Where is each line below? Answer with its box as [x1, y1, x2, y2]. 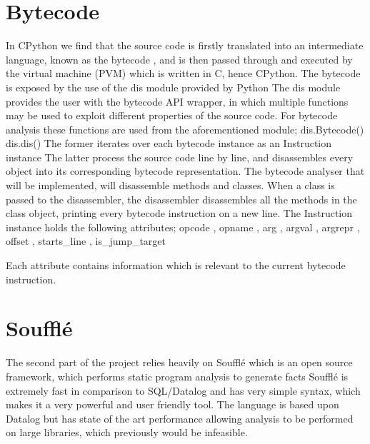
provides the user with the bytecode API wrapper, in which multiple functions [6, 94, 349, 109]
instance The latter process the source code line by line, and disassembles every [6, 149, 354, 164]
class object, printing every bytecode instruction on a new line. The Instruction [6, 206, 353, 221]
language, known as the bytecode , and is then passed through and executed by [6, 51, 353, 66]
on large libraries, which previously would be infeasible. [6, 425, 248, 440]
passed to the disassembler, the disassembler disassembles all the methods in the [6, 191, 357, 206]
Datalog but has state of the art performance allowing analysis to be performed [6, 410, 354, 425]
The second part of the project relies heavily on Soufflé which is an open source [6, 355, 353, 370]
